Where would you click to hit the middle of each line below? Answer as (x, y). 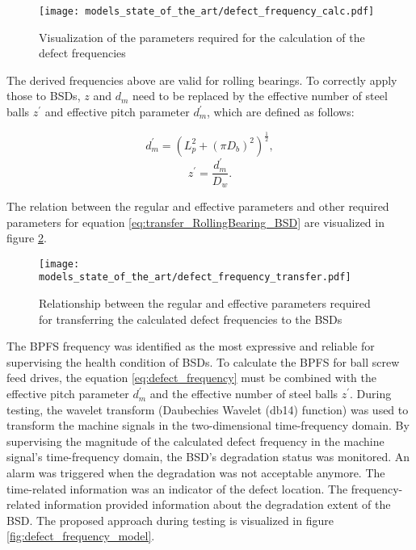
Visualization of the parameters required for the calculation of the (202, 37)
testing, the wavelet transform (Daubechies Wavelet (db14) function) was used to (208, 409)
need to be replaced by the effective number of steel (260, 96)
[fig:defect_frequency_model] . (81, 536)
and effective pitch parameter (117, 112)
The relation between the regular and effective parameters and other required (198, 206)
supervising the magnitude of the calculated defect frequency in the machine (195, 441)
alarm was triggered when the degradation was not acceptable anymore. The (196, 473)
